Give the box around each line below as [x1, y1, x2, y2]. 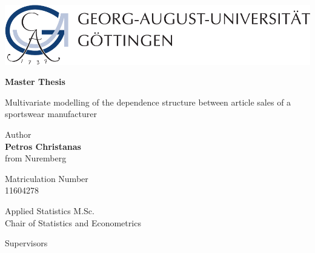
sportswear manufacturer [5, 107, 97, 120]
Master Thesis [5, 75, 65, 88]
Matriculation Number [5, 172, 88, 184]
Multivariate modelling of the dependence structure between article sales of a [5, 95, 291, 108]
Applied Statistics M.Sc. [5, 204, 94, 217]
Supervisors [5, 237, 48, 249]
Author [5, 128, 31, 141]
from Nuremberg [5, 152, 67, 164]
